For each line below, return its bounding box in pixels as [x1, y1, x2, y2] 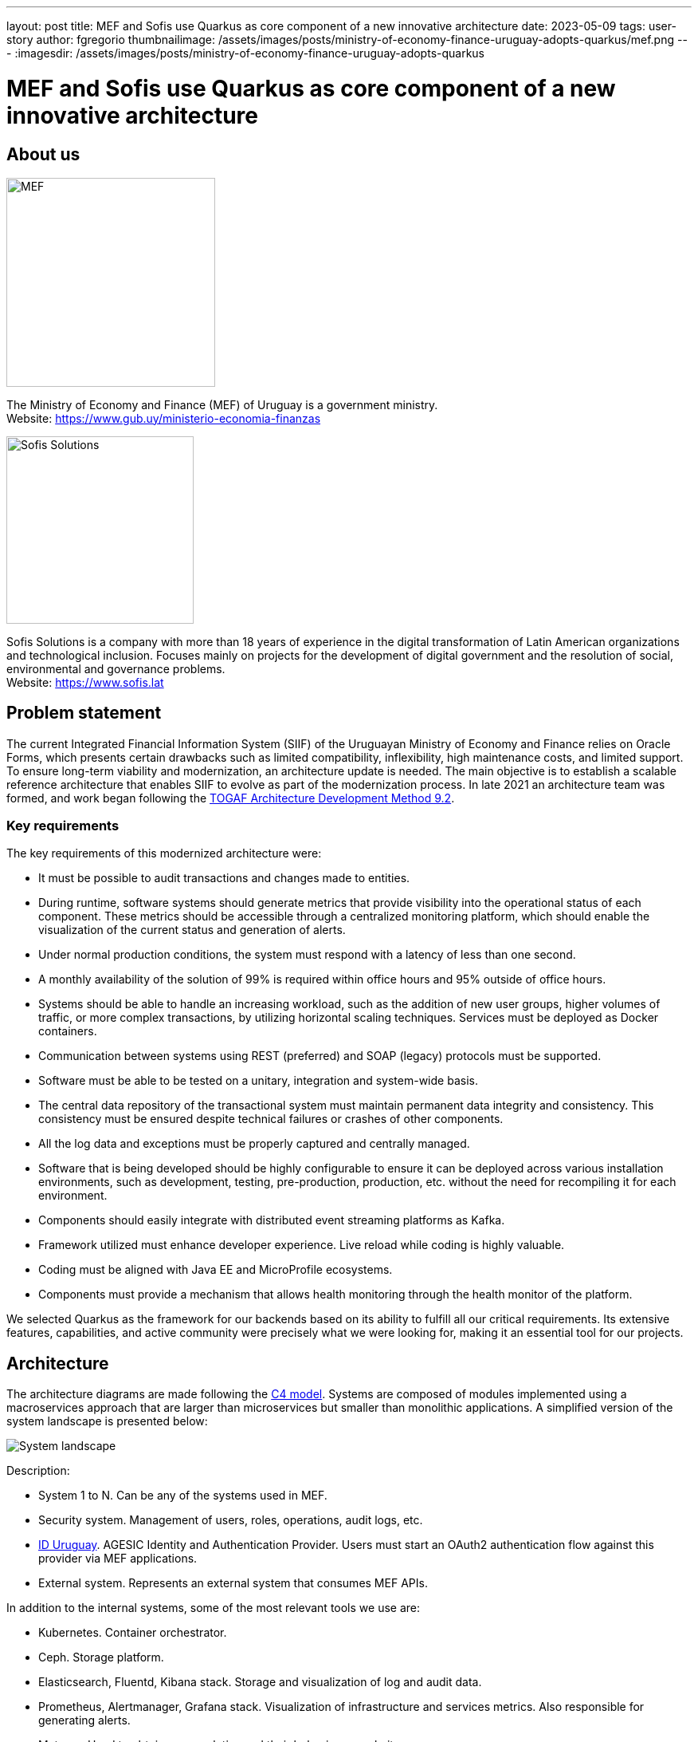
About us [6, 144, 80, 164]
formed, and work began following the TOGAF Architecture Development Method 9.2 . [6, 790, 455, 805]
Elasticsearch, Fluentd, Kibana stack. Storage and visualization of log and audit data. [38, 1675, 482, 1689]
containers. [38, 1024, 97, 1038]
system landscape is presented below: [6, 1414, 208, 1429]
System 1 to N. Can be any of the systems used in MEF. [38, 1488, 327, 1503]
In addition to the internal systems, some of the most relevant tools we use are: [6, 1601, 420, 1615]
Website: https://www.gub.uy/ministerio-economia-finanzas [6, 411, 321, 425]
